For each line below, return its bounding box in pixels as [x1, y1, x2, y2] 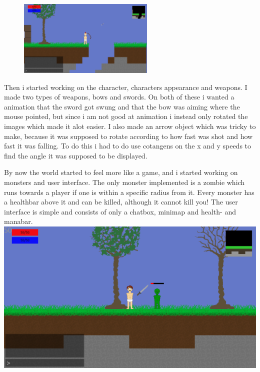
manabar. [4, 216, 33, 226]
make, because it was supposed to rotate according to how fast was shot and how [4, 130, 253, 141]
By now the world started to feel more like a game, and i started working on [4, 167, 238, 177]
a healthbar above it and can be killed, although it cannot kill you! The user [4, 196, 238, 207]
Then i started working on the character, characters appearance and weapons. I [4, 81, 247, 92]
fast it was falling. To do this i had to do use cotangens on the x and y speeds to [4, 140, 251, 151]
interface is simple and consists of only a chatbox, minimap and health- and [4, 206, 236, 216]
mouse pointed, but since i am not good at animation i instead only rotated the [4, 111, 248, 121]
